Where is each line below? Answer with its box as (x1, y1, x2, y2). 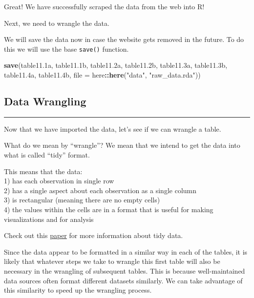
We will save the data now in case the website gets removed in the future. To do (4, 34, 244, 44)
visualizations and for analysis (4, 214, 94, 224)
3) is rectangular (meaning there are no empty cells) (4, 195, 160, 205)
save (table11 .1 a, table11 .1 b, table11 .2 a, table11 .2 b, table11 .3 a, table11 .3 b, (4, 60, 228, 70)
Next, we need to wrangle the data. (4, 18, 109, 28)
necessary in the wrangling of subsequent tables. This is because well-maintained (4, 265, 245, 276)
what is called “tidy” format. (4, 150, 90, 160)
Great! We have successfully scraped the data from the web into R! (4, 1, 205, 11)
